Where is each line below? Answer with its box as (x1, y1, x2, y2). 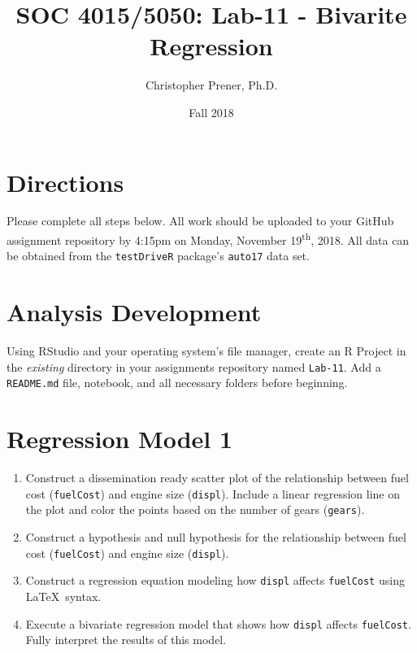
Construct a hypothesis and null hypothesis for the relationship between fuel (25, 529, 406, 545)
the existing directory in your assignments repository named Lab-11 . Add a (7, 358, 381, 375)
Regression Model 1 (7, 422, 233, 455)
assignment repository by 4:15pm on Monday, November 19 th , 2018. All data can (7, 229, 410, 248)
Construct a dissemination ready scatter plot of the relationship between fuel (25, 469, 409, 486)
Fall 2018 (189, 103, 234, 120)
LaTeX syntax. (25, 587, 102, 604)
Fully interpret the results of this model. (25, 631, 227, 648)
